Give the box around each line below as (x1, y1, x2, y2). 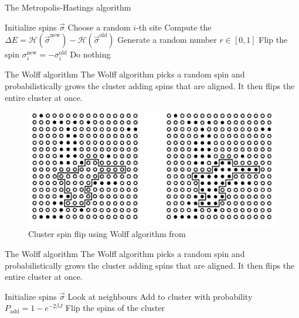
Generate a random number (117, 33, 217, 46)
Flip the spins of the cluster (65, 302, 165, 314)
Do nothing (70, 48, 111, 60)
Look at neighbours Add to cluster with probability (67, 290, 253, 302)
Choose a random (67, 21, 131, 33)
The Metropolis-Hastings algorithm (5, 1, 131, 13)
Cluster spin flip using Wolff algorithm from (28, 228, 186, 240)
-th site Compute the (136, 21, 212, 33)
